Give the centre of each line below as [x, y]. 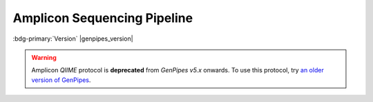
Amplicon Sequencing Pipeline [103, 18]
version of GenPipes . [61, 80]
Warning [44, 57]
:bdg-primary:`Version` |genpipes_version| [73, 39]
